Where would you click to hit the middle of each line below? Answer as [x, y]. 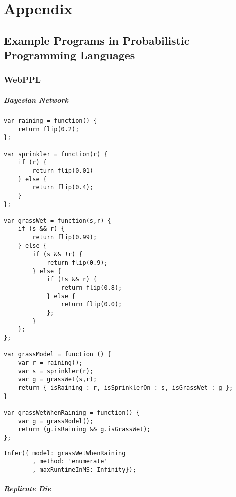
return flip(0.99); [65, 238]
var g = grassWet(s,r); [58, 380]
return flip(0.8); [92, 288]
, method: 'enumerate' [70, 462]
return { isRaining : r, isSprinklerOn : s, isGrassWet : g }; [126, 388]
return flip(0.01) [63, 171]
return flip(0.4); [63, 188]
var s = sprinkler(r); [56, 371]
